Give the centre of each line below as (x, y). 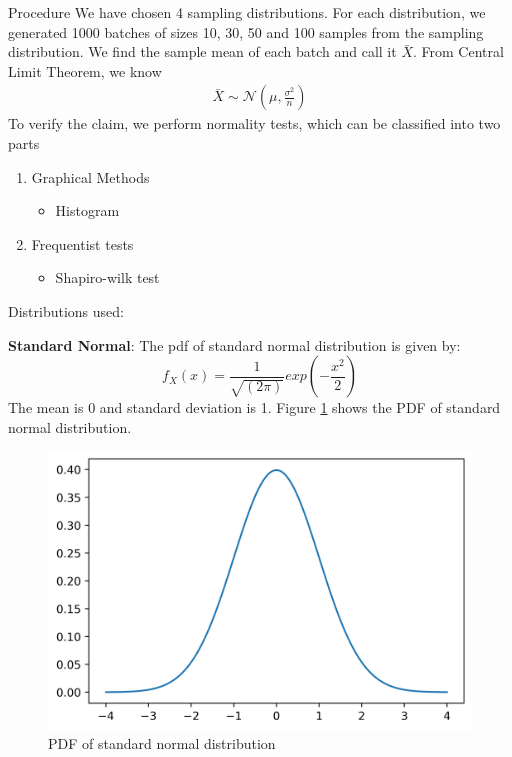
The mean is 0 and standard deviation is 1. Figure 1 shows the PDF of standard (254, 407)
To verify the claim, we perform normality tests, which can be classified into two (254, 123)
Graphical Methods (90, 176)
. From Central (458, 51)
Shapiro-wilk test (107, 277)
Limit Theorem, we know (85, 70)
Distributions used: (66, 310)
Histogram (87, 210)
